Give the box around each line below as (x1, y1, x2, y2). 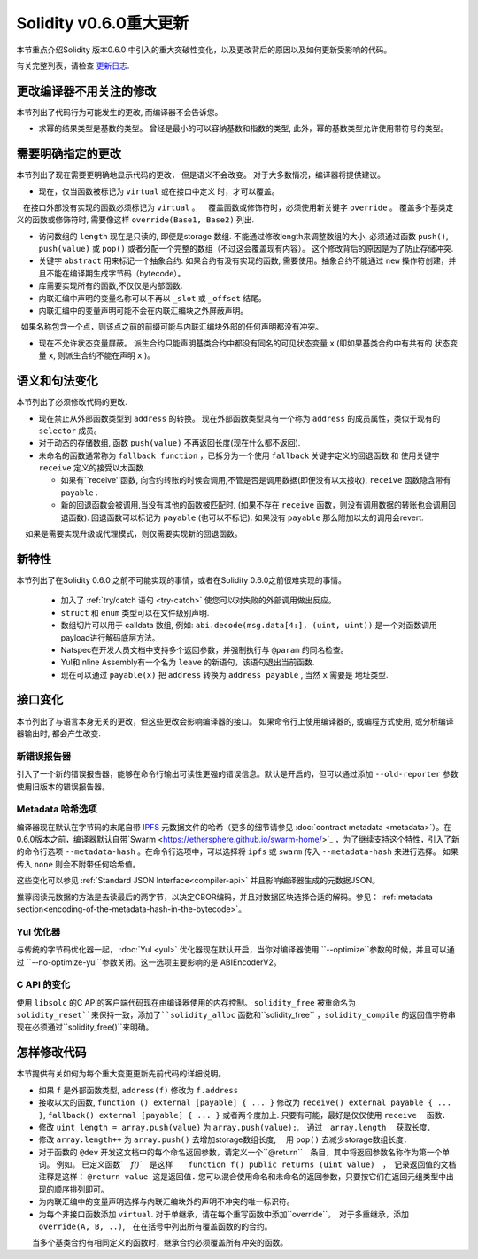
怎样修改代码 (16, 1045, 87, 1061)
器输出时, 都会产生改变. (16, 727, 102, 739)
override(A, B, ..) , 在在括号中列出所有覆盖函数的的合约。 (38, 1221, 273, 1232)
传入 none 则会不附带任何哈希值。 (16, 859, 141, 869)
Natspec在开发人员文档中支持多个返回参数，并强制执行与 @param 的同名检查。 (60, 644, 349, 655)
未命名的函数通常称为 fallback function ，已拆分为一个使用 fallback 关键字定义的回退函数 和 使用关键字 (38, 450, 440, 461)
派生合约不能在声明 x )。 (65, 350, 155, 361)
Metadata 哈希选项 (16, 803, 97, 815)
